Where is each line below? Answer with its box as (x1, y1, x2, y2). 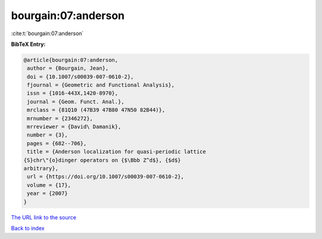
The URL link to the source (11, 213, 77, 221)
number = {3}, (27, 132, 68, 138)
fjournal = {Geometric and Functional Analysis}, (27, 82, 175, 89)
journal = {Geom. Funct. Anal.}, (27, 98, 125, 105)
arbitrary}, (23, 165, 59, 172)
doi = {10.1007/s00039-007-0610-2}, (27, 73, 134, 80)
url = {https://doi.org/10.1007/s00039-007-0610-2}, (27, 173, 184, 180)
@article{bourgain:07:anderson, (23, 57, 119, 63)
